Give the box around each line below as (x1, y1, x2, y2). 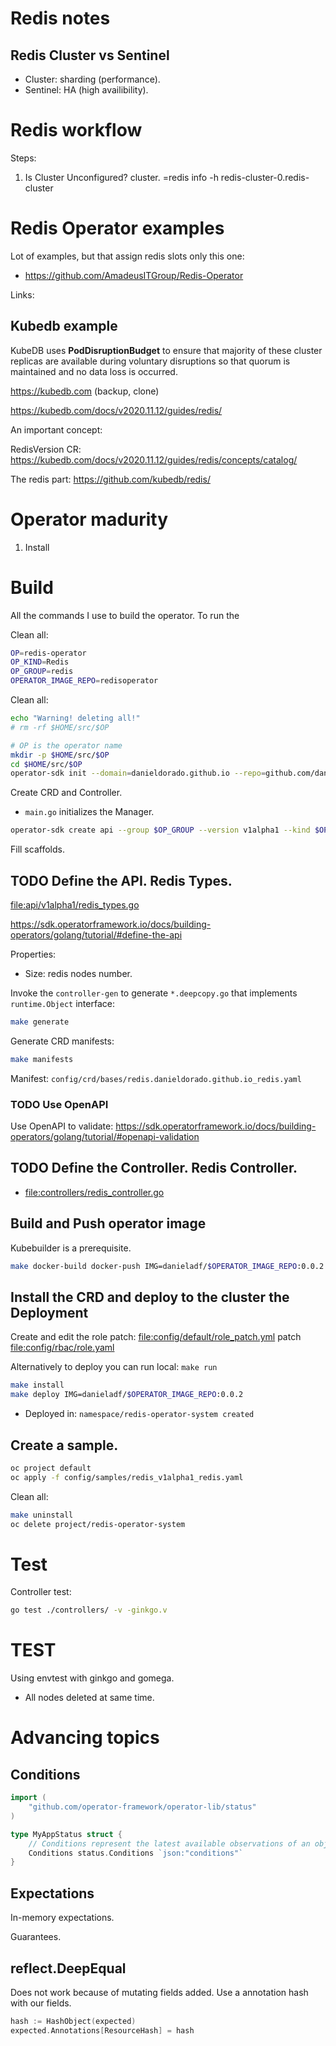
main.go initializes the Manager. (24, 806, 155, 818)
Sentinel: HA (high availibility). (24, 84, 149, 96)
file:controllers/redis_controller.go (24, 1186, 165, 1198)
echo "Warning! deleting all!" (10, 713, 141, 724)
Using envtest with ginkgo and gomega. (10, 1672, 175, 1684)
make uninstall (10, 1510, 74, 1520)
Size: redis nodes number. (24, 968, 133, 979)
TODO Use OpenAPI (10, 1097, 109, 1111)
